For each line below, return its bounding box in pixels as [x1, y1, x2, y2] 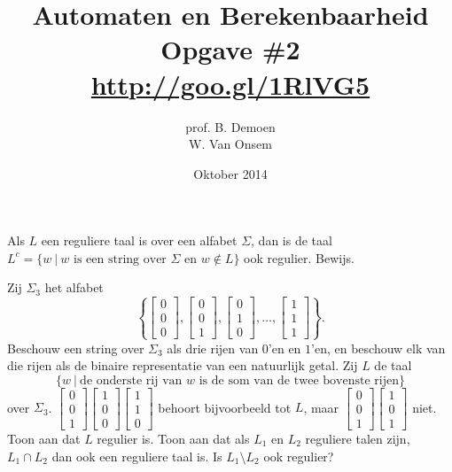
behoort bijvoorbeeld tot [158, 398, 292, 416]
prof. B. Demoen [185, 117, 276, 135]
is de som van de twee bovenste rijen [199, 374, 399, 387]
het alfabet [44, 278, 104, 297]
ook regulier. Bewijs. [244, 248, 355, 267]
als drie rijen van [167, 338, 259, 357]
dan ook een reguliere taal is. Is [51, 446, 222, 465]
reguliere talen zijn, [305, 429, 410, 447]
